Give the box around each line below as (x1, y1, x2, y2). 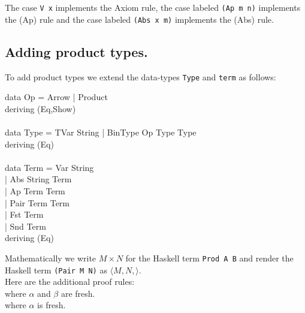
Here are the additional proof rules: (5, 275, 135, 288)
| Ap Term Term (5, 184, 65, 197)
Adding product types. (5, 42, 148, 61)
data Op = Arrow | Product (5, 91, 108, 103)
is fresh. (37, 299, 66, 311)
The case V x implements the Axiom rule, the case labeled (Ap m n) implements (5, 1, 301, 13)
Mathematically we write (5, 251, 96, 264)
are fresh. (61, 287, 95, 299)
